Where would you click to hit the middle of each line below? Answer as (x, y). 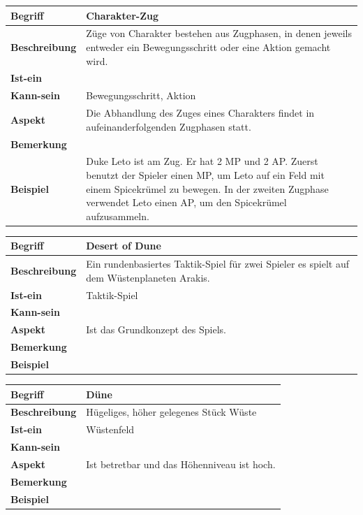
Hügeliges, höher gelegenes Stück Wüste (171, 412)
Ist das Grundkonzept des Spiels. (156, 329)
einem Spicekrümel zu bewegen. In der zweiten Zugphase (207, 188)
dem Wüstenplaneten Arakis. (148, 277)
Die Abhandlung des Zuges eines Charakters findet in (200, 113)
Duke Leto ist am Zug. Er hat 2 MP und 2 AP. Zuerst (202, 161)
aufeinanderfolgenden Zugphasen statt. (169, 126)
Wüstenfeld (110, 429)
